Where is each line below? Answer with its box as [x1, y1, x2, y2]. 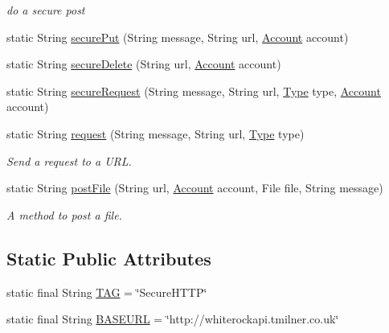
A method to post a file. [6, 206, 122, 223]
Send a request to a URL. [6, 152, 132, 169]
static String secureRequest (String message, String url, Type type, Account [6, 82, 381, 99]
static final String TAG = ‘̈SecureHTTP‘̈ [6, 283, 207, 300]
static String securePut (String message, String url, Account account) [6, 28, 349, 45]
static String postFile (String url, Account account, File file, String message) [6, 179, 383, 196]
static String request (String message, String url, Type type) [6, 125, 305, 142]
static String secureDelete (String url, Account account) [6, 55, 281, 72]
